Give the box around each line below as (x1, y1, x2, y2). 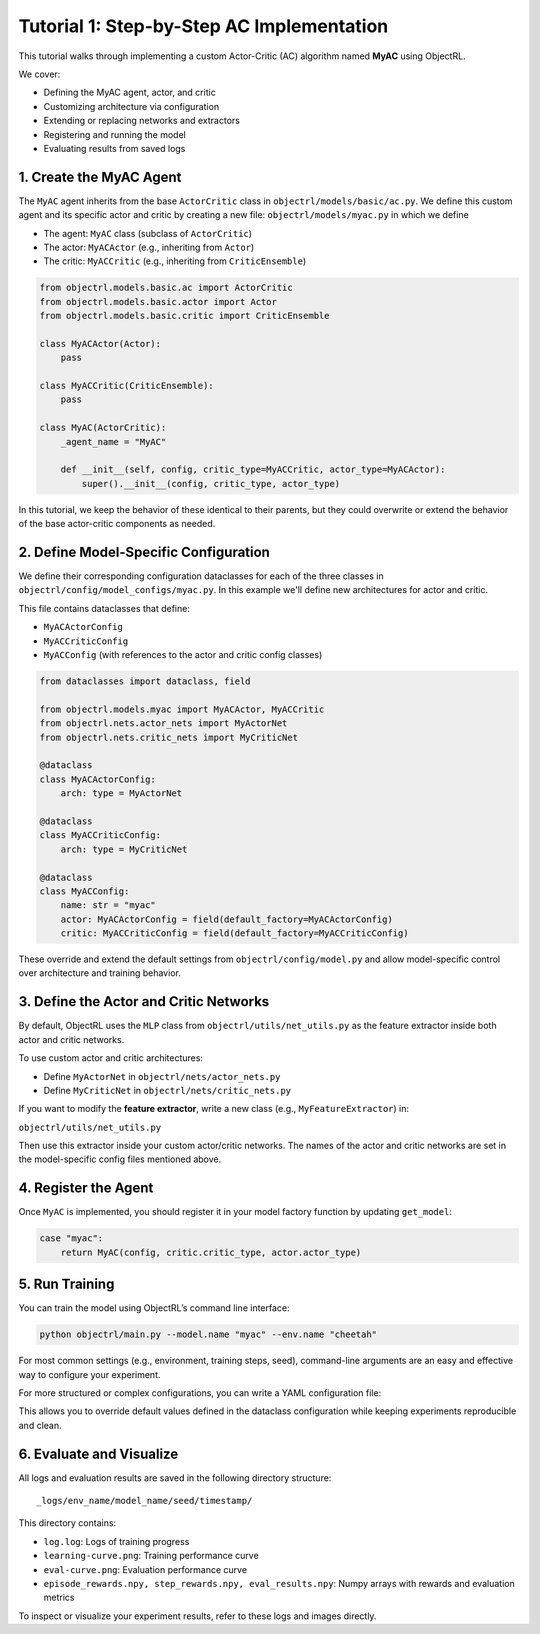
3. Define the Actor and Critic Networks (18, 993, 270, 1010)
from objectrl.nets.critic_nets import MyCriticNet (39, 731, 299, 743)
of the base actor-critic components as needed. (18, 518, 216, 530)
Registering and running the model (43, 128, 187, 140)
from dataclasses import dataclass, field (39, 676, 251, 687)
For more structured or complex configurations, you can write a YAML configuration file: (18, 1387, 382, 1399)
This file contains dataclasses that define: (18, 602, 190, 614)
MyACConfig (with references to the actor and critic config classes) (43, 649, 323, 661)
